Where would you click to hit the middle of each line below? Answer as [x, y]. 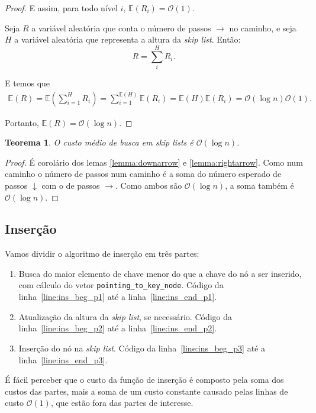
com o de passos [71, 185]
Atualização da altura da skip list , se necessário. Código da [125, 316]
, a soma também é [259, 185]
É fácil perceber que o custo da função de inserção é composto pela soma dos [144, 380]
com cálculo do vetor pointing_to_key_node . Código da [121, 285]
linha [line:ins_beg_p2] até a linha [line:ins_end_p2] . [118, 328]
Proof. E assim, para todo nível [61, 8]
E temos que [28, 83]
